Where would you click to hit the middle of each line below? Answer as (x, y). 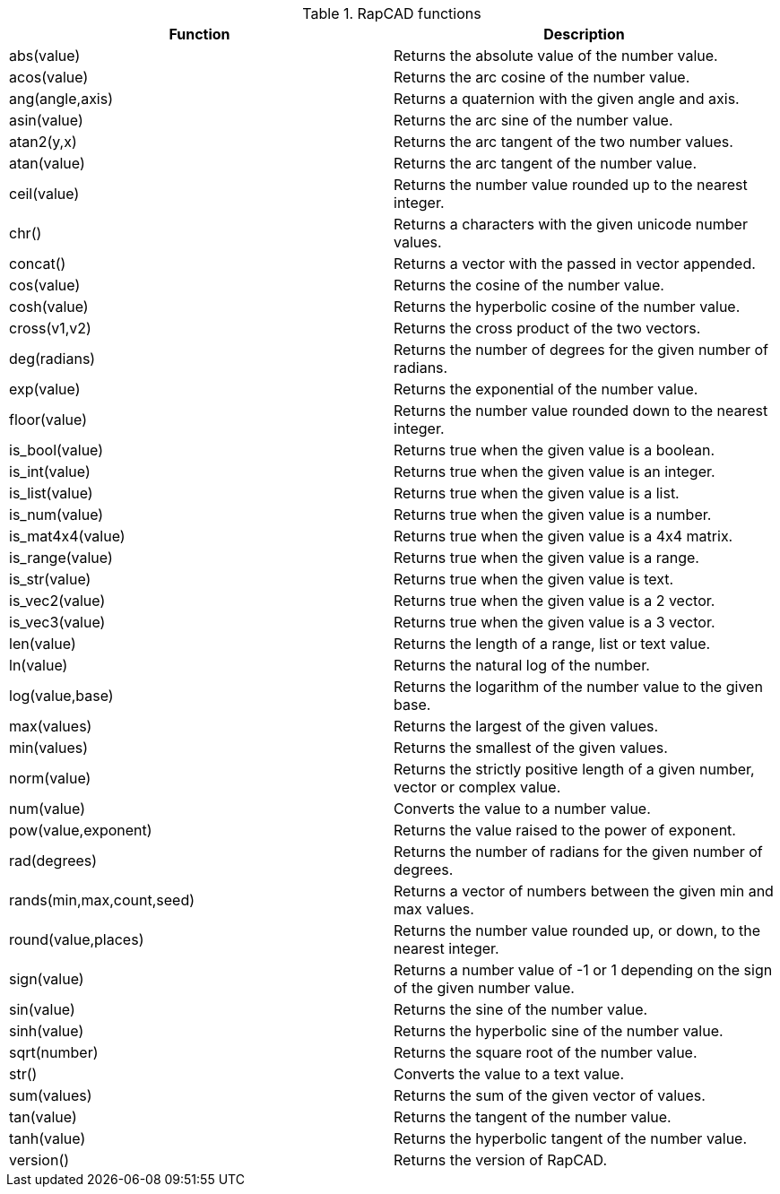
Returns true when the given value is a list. (537, 493)
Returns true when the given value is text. (534, 579)
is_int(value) (50, 472)
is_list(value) (51, 493)
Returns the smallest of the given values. (531, 748)
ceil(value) (44, 194)
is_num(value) (56, 515)
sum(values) (51, 1095)
